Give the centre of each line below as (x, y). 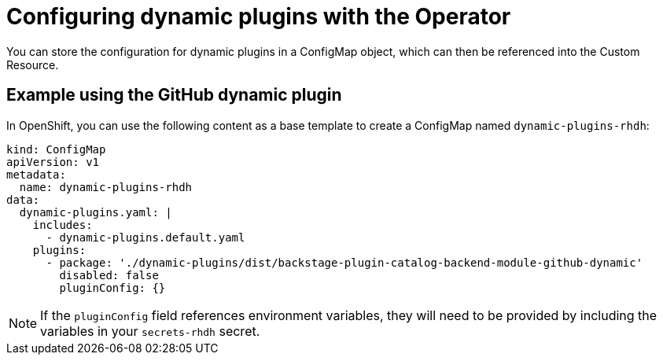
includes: (63, 225)
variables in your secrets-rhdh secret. (150, 331)
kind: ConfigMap (56, 149)
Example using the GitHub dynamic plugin (174, 95)
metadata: (36, 174)
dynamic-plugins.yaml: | (96, 212)
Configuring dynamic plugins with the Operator (259, 17)
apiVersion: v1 (53, 162)
